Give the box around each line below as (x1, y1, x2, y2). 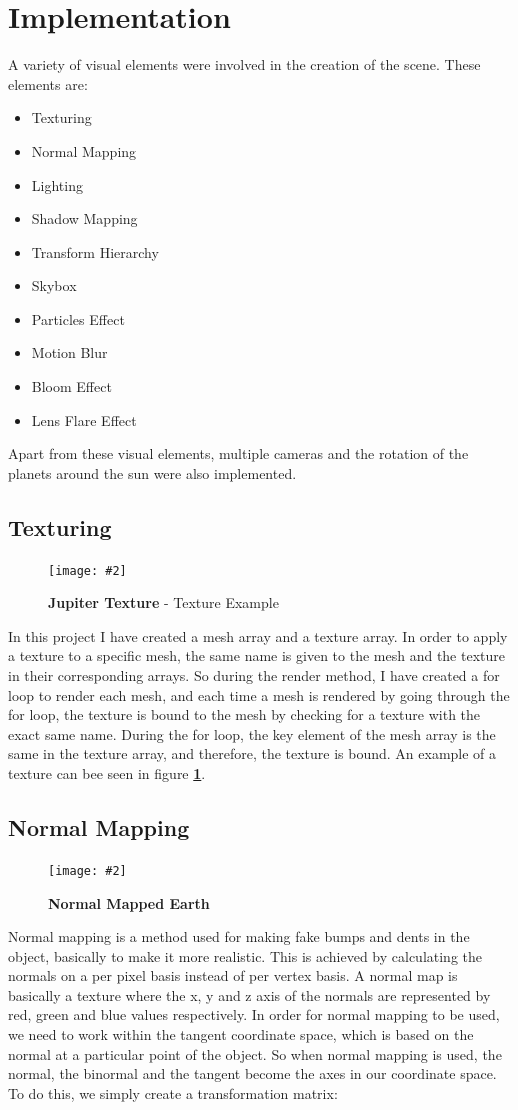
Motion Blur (31, 342, 108, 363)
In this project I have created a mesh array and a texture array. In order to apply (8, 625, 508, 646)
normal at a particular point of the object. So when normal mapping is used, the (8, 1043, 502, 1064)
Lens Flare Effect (31, 409, 137, 430)
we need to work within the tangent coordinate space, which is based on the (8, 1024, 474, 1045)
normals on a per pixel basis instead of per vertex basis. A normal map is (8, 965, 458, 986)
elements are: (8, 73, 88, 94)
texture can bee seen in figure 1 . (8, 763, 206, 784)
